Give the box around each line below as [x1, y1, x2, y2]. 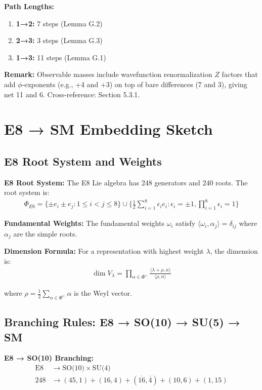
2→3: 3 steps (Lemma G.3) [16, 35, 103, 46]
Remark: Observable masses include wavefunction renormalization [4, 69, 212, 80]
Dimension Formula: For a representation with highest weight [4, 246, 204, 256]
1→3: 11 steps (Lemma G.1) [16, 52, 106, 62]
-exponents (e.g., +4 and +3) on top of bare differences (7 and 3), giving [22, 79, 247, 89]
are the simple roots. [13, 228, 77, 239]
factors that [222, 69, 258, 80]
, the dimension [210, 246, 258, 256]
